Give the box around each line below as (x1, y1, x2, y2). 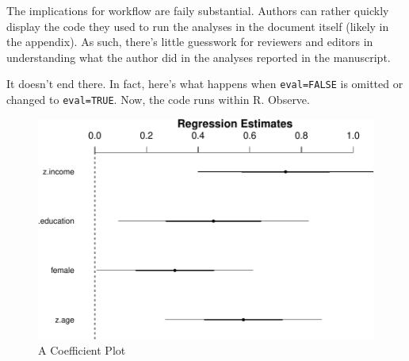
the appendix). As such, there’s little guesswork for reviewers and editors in (6, 33, 373, 50)
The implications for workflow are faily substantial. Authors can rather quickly (6, 2, 389, 18)
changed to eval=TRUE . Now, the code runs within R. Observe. (6, 91, 310, 108)
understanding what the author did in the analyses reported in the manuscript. (6, 48, 391, 65)
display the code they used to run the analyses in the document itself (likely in (6, 17, 389, 34)
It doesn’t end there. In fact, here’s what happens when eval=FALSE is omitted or (6, 75, 403, 92)
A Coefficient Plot (38, 342, 126, 359)
